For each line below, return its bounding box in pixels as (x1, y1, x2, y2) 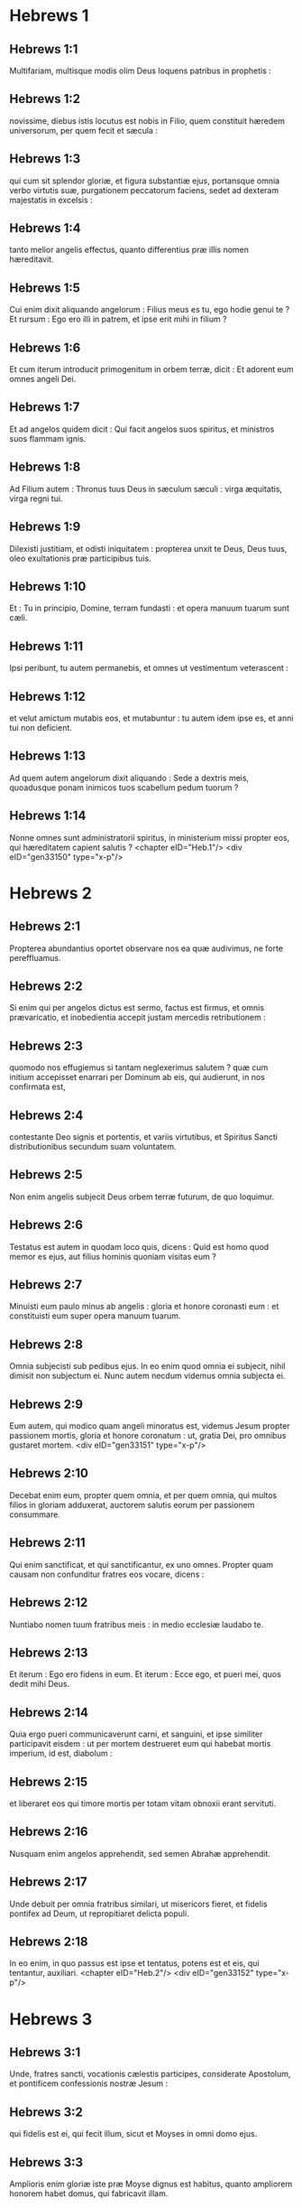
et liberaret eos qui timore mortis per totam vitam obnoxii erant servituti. (9, 1798, 277, 1809)
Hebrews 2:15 (9, 1774, 88, 1789)
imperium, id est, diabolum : (9, 1748, 113, 1759)
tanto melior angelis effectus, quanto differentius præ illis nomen (9, 245, 250, 256)
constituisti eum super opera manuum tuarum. (9, 1310, 181, 1321)
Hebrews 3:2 (9, 2104, 84, 2119)
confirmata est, (9, 1081, 66, 1093)
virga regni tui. (9, 493, 63, 504)
